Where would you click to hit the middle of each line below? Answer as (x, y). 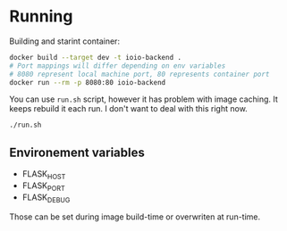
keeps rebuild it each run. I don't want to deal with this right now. (128, 109)
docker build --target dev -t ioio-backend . (95, 57)
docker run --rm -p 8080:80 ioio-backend (88, 82)
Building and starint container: (65, 41)
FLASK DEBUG (46, 198)
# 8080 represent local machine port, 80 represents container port (139, 74)
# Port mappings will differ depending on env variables (118, 66)
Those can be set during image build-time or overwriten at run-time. (135, 217)
